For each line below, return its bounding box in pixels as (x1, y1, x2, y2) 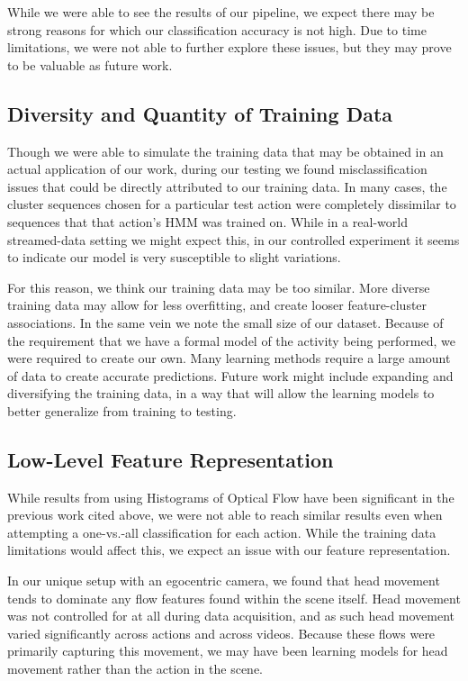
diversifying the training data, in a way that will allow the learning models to (7, 384, 435, 403)
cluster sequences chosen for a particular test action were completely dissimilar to (7, 195, 456, 213)
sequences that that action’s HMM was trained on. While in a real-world (7, 212, 408, 231)
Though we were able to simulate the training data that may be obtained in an (7, 141, 444, 160)
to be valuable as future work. (7, 55, 173, 74)
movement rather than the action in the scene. (7, 659, 264, 678)
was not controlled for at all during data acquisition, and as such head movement (7, 606, 455, 625)
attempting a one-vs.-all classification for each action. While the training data (7, 522, 436, 541)
